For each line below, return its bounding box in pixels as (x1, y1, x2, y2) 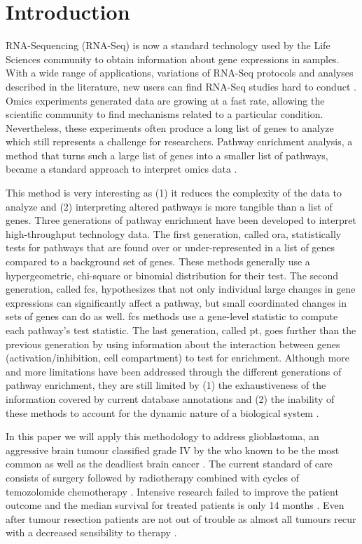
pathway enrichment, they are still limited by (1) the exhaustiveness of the (6, 378, 326, 392)
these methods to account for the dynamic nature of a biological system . (6, 405, 319, 420)
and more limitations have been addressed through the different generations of (6, 364, 342, 378)
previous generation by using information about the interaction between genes (6, 336, 340, 351)
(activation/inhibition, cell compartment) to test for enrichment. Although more (6, 350, 350, 365)
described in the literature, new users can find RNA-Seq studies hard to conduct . (6, 79, 356, 93)
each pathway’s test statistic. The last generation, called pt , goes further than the (6, 323, 356, 337)
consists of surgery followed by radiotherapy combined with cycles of (6, 470, 299, 484)
